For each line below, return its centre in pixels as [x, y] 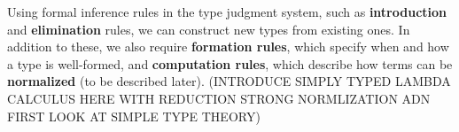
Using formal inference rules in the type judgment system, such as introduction [227, 12]
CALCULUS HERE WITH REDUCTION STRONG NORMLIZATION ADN [219, 98]
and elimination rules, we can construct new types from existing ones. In [209, 29]
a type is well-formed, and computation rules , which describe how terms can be [230, 63]
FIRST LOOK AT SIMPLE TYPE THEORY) [134, 116]
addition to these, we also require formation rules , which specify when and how [228, 47]
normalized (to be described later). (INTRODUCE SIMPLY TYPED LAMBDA [229, 81]
